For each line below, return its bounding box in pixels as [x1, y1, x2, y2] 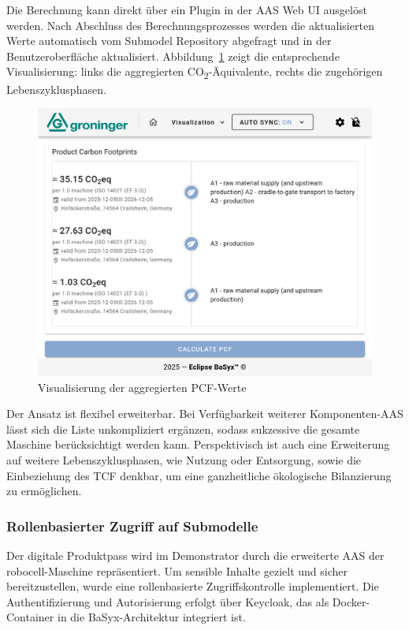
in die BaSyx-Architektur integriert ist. [57, 609, 246, 625]
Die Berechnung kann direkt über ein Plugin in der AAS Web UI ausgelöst [6, 2, 367, 17]
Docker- [332, 593, 370, 609]
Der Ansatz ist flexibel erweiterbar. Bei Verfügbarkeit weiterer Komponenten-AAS [6, 405, 403, 422]
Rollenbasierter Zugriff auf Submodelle [6, 516, 258, 535]
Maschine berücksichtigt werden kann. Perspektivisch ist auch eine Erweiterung [6, 436, 390, 453]
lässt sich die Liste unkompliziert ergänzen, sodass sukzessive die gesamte [6, 420, 360, 437]
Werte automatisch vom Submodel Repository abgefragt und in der [6, 32, 332, 49]
